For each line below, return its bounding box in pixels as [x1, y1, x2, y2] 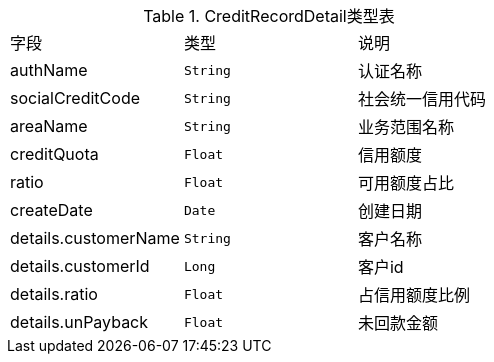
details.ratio [10, 284, 98, 304]
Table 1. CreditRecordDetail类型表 [143, 6, 395, 26]
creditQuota [10, 144, 99, 164]
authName [10, 60, 88, 80]
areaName [10, 116, 88, 136]
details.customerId [10, 256, 150, 276]
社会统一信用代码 [357, 89, 486, 109]
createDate [10, 200, 93, 220]
